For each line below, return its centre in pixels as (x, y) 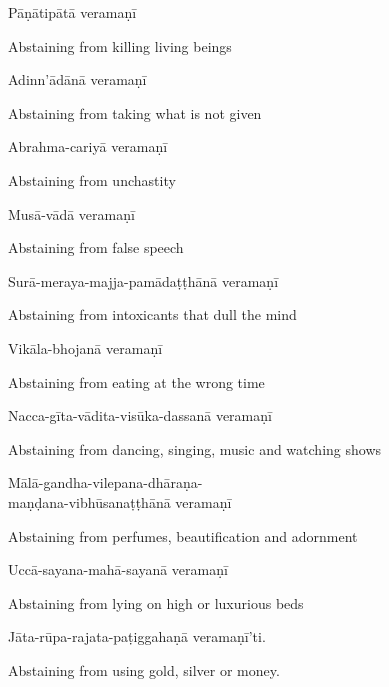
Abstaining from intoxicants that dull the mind (152, 314)
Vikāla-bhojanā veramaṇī (85, 347)
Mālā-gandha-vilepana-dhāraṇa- (105, 482)
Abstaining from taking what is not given (135, 112)
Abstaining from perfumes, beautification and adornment (183, 535)
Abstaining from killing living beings (120, 45)
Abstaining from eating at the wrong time (136, 381)
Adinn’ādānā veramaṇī (77, 79)
